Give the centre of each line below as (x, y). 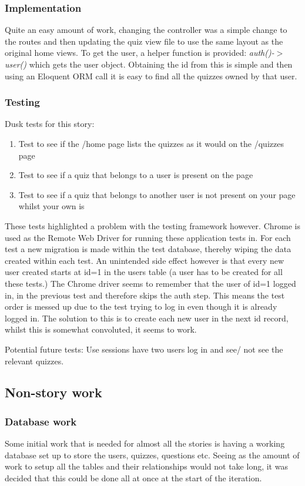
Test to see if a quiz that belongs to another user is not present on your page (157, 194)
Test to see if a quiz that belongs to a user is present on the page (136, 175)
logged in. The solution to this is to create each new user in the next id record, (147, 318)
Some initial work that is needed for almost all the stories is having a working (145, 443)
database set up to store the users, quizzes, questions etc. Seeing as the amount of (152, 455)
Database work (41, 421)
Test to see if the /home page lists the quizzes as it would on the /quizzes (151, 143)
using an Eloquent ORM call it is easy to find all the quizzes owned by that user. (151, 76)
